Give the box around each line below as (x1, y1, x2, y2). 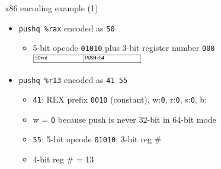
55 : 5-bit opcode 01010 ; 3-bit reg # (33, 133, 162, 145)
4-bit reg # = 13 (33, 153, 94, 165)
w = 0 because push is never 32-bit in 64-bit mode (33, 113, 216, 125)
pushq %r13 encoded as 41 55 (18, 73, 128, 85)
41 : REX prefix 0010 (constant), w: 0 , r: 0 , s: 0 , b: (33, 93, 207, 106)
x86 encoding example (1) (5, 2, 98, 14)
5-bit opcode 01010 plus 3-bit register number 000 (33, 42, 215, 54)
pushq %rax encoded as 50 (18, 21, 115, 34)
